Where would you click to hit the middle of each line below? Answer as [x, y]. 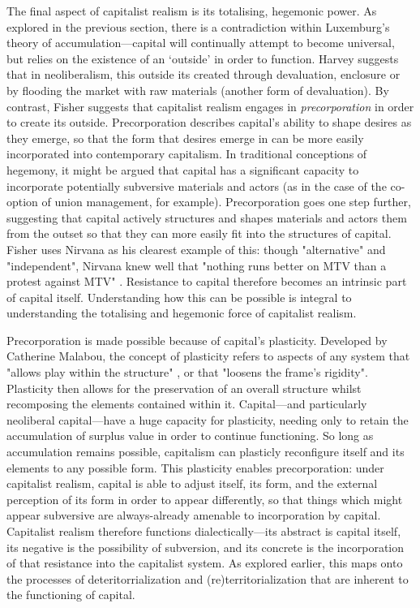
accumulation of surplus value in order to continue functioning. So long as [190, 436]
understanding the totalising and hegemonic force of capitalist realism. [182, 313]
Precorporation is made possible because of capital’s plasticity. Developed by [197, 340]
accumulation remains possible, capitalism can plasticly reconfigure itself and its [206, 452]
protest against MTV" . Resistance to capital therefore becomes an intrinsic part [207, 281]
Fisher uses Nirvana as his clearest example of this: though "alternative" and [196, 249]
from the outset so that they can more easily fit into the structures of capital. [199, 233]
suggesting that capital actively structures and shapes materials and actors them [207, 217]
